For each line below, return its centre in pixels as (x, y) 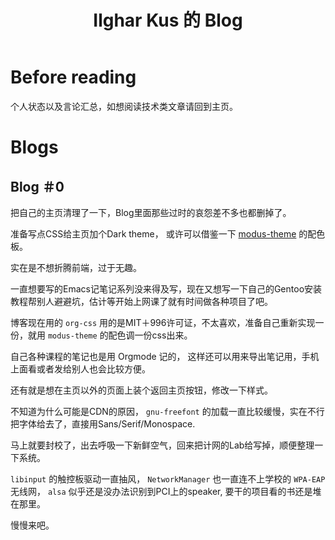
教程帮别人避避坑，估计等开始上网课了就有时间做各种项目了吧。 (141, 301)
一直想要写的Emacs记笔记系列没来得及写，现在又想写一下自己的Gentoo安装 (166, 288)
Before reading (73, 77)
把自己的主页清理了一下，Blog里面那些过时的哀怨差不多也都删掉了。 (151, 212)
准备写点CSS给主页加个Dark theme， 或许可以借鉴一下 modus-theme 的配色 (168, 233)
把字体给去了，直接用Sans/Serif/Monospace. (103, 423)
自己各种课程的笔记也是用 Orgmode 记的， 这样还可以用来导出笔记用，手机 (165, 356)
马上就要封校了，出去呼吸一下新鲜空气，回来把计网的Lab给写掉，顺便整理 (162, 445)
